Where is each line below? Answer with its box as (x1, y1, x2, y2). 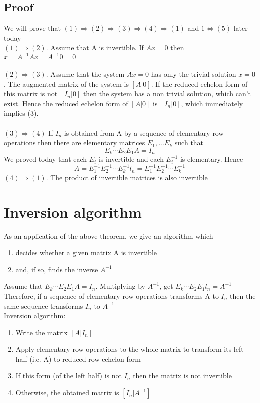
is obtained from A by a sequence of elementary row (64, 127, 224, 138)
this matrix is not (4, 88, 58, 99)
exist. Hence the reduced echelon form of (4, 98, 128, 108)
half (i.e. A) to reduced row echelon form (15, 353, 141, 364)
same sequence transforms (4, 300, 83, 311)
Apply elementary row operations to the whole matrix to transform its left (15, 344, 244, 354)
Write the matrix (15, 327, 68, 337)
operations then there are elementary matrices (4, 137, 145, 148)
